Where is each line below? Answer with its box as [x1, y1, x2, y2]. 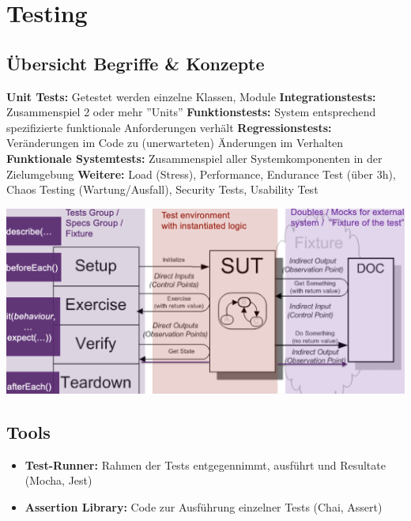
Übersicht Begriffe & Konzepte [6, 51, 265, 75]
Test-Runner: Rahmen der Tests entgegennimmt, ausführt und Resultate [25, 456, 386, 473]
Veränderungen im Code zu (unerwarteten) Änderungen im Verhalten [6, 134, 344, 151]
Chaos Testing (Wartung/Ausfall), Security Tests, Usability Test [6, 181, 319, 198]
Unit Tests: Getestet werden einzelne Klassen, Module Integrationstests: [6, 88, 376, 104]
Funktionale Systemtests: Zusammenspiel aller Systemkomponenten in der [6, 149, 383, 166]
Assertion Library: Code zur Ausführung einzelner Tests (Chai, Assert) [25, 498, 383, 515]
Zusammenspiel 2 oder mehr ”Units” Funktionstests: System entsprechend [6, 104, 376, 120]
